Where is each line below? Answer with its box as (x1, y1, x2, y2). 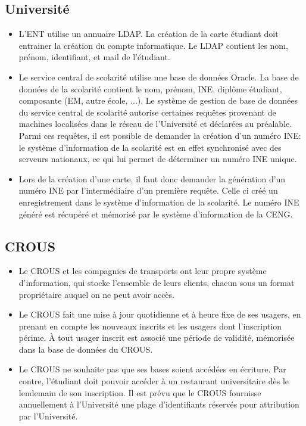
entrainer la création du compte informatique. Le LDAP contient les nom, (18, 39, 288, 51)
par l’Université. (18, 409, 78, 422)
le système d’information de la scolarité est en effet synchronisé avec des (18, 141, 282, 153)
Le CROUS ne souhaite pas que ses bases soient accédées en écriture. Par (18, 363, 286, 375)
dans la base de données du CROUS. (18, 343, 153, 355)
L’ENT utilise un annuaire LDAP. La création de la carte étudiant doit (18, 27, 279, 40)
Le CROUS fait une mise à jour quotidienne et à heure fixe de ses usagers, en (18, 308, 301, 321)
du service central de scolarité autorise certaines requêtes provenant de (18, 105, 276, 118)
